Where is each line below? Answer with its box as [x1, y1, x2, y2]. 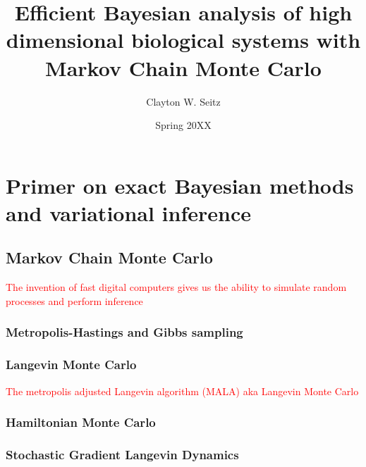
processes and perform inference [6, 293, 143, 308]
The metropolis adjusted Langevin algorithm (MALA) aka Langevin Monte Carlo [6, 383, 359, 398]
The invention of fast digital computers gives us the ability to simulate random [6, 280, 347, 294]
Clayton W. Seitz [146, 94, 221, 108]
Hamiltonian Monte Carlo [6, 413, 156, 431]
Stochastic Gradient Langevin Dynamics [6, 445, 239, 463]
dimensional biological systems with [6, 25, 361, 54]
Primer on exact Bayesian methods [6, 170, 354, 199]
